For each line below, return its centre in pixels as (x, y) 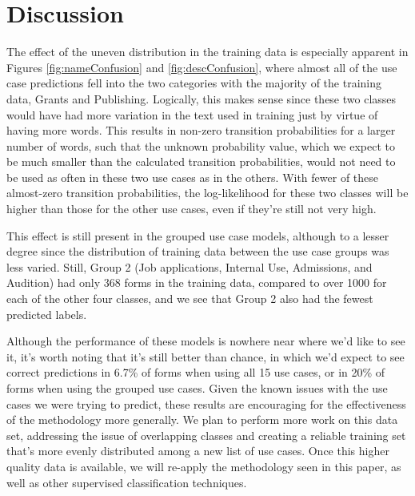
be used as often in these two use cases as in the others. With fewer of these (193, 177)
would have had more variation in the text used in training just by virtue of (192, 114)
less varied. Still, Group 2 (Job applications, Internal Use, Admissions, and (190, 266)
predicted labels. (47, 314)
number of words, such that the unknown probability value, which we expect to (201, 145)
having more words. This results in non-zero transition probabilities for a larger (201, 130)
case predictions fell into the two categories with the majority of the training (194, 83)
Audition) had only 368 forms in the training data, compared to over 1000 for (197, 282)
